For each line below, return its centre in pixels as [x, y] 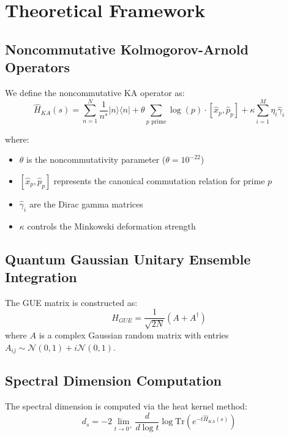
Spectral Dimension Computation [113, 380]
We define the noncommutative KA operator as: [95, 92]
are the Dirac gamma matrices [86, 204]
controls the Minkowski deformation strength [111, 226]
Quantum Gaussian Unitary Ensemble [128, 259]
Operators [37, 67]
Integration [41, 277]
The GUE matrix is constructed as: [71, 302]
